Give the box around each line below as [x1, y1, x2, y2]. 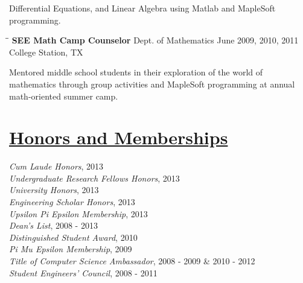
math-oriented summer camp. [9, 89, 118, 102]
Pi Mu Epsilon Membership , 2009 [9, 243, 132, 255]
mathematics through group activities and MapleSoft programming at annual [9, 77, 295, 90]
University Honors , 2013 [9, 183, 99, 196]
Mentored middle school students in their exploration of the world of [9, 66, 263, 78]
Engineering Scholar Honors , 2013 [9, 196, 135, 208]
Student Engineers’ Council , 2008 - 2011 [9, 266, 158, 279]
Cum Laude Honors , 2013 [9, 160, 104, 173]
